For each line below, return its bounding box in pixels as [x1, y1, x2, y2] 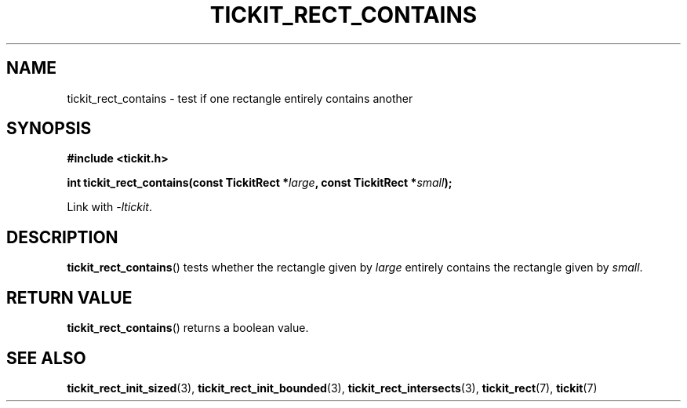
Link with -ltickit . [67, 200, 153, 214]
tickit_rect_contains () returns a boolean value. [67, 321, 309, 335]
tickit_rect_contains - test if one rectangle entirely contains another [67, 91, 413, 105]
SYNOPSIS [6, 118, 92, 139]
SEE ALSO [6, 348, 86, 368]
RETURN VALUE [6, 287, 133, 308]
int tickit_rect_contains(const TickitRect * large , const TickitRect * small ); [67, 176, 453, 190]
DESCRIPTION [6, 227, 118, 247]
